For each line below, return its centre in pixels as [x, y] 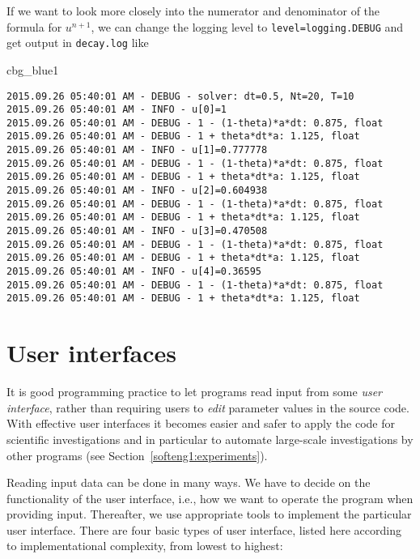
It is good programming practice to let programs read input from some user [194, 392]
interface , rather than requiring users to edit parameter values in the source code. [208, 407]
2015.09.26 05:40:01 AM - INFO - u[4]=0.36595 [134, 272]
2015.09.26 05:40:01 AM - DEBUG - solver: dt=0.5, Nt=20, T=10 [180, 96]
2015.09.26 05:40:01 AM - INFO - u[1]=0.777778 [137, 150]
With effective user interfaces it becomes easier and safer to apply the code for [201, 423]
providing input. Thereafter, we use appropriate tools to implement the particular [209, 514]
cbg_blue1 [33, 69]
